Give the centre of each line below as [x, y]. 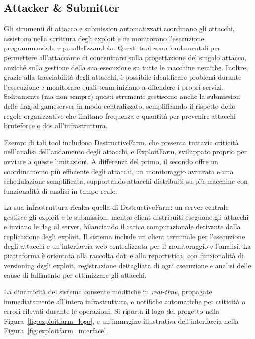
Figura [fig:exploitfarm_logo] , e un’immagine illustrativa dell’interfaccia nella [121, 320]
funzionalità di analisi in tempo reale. [61, 190]
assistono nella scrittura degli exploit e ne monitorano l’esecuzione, [105, 38]
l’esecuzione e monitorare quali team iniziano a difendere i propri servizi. [114, 86]
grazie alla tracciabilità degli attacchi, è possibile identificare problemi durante [123, 77]
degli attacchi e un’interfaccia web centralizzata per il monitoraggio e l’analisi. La [127, 246]
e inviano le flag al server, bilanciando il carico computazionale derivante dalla [122, 226]
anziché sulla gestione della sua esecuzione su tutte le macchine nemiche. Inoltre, [126, 67]
